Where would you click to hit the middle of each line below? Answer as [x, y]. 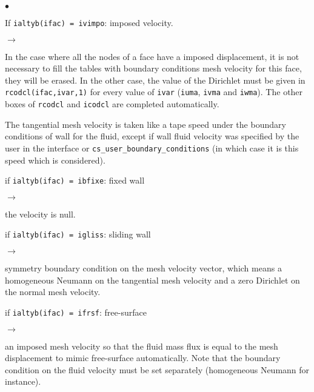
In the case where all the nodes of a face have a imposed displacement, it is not [152, 56]
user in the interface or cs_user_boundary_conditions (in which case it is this [152, 148]
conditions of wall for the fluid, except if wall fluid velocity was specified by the [152, 136]
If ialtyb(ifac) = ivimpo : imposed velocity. [89, 22]
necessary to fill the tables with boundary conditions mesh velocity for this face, [153, 68]
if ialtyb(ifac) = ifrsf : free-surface [76, 312]
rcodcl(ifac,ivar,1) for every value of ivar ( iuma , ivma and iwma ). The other [154, 92]
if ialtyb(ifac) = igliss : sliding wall [78, 234]
